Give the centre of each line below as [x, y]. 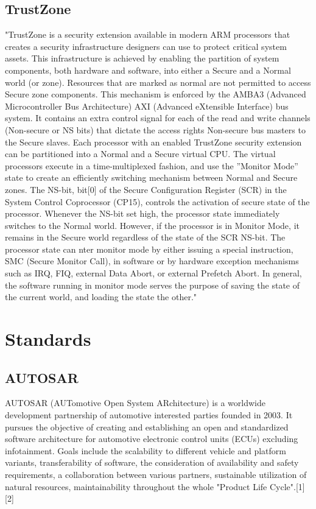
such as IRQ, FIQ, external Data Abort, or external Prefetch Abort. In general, [153, 273]
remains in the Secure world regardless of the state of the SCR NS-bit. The [145, 237]
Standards [48, 339]
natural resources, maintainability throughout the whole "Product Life [136, 486]
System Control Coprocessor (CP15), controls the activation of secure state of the [157, 201]
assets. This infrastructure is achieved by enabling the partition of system [142, 58]
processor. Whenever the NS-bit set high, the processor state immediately [142, 213]
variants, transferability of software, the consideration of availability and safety [152, 462]
